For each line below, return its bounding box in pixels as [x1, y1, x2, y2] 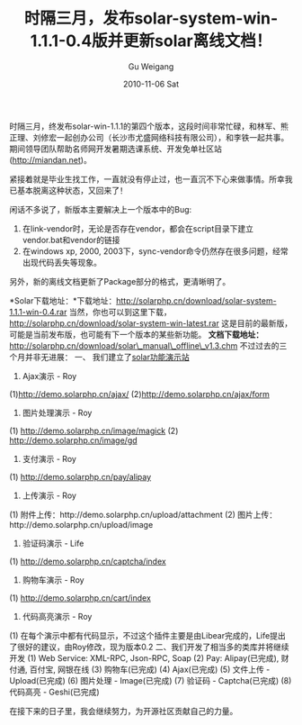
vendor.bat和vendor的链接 [22, 234, 120, 245]
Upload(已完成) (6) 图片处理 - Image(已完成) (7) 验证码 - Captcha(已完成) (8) [9, 675, 292, 685]
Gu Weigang [128, 60, 174, 72]
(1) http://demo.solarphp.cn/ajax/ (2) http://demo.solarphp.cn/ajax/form [9, 388, 270, 399]
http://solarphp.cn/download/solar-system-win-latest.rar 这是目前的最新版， [9, 317, 293, 329]
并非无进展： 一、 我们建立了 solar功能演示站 [24, 351, 191, 362]
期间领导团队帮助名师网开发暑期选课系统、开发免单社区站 [9, 143, 222, 154]
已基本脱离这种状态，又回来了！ [9, 185, 128, 195]
